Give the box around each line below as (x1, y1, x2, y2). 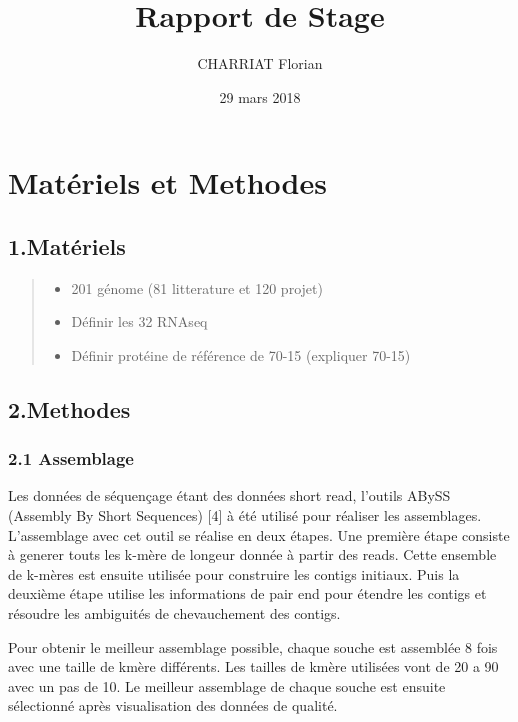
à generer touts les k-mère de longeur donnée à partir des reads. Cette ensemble (8, 544, 497, 565)
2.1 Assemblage (8, 446, 134, 471)
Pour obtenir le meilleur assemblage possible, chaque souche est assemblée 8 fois (8, 636, 498, 657)
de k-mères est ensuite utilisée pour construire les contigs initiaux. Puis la (8, 563, 460, 584)
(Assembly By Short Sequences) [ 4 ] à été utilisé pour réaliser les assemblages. (8, 505, 482, 526)
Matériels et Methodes (8, 162, 327, 203)
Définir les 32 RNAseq (71, 311, 208, 332)
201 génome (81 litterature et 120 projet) (71, 277, 323, 298)
